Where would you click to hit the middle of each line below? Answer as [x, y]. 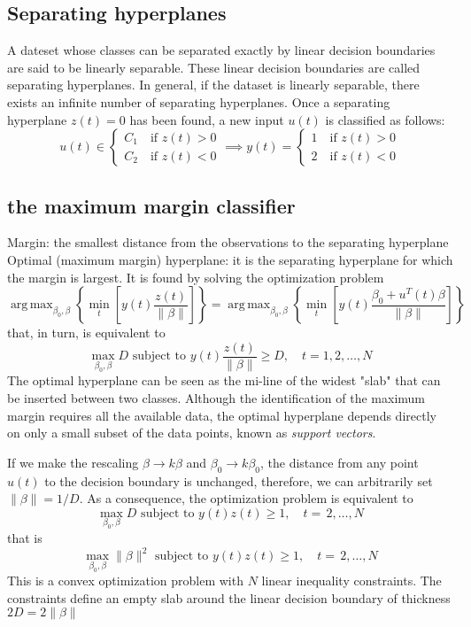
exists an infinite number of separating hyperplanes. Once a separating [199, 101]
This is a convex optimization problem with [125, 581]
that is [25, 537]
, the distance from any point [340, 462]
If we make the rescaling [73, 462]
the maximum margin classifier [151, 205]
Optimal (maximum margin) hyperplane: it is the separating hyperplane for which [230, 259]
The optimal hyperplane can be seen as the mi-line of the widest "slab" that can [224, 380]
